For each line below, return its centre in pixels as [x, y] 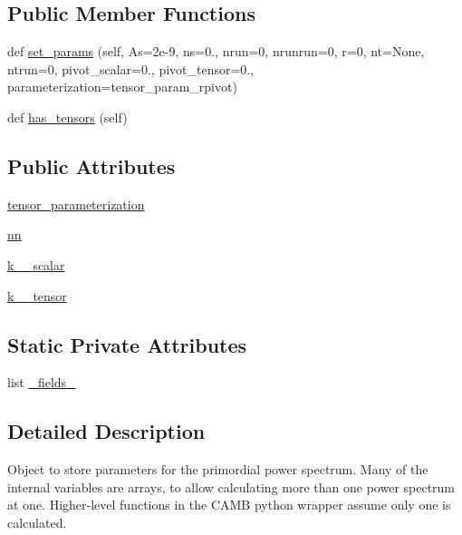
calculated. [37, 522]
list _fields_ [42, 382]
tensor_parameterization [76, 204]
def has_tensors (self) [67, 117]
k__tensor [37, 295]
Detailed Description [106, 431]
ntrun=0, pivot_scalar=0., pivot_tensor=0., [131, 68]
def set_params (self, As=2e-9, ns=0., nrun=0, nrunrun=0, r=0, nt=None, [216, 51]
